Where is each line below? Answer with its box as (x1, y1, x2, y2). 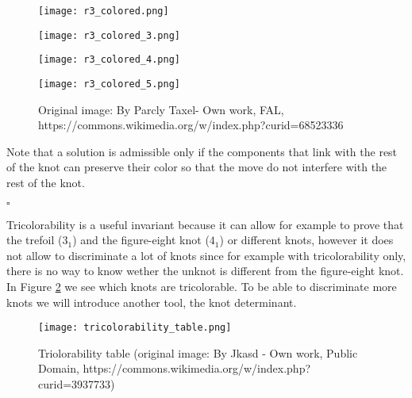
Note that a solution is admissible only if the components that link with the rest (6, 143, 398, 159)
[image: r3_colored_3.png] (38, 29, 180, 41)
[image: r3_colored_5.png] (38, 78, 180, 90)
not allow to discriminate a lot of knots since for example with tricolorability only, (6, 247, 406, 263)
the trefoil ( (6, 232, 63, 248)
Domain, (38, 360, 79, 377)
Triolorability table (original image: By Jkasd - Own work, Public (38, 344, 358, 361)
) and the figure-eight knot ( (72, 232, 210, 248)
